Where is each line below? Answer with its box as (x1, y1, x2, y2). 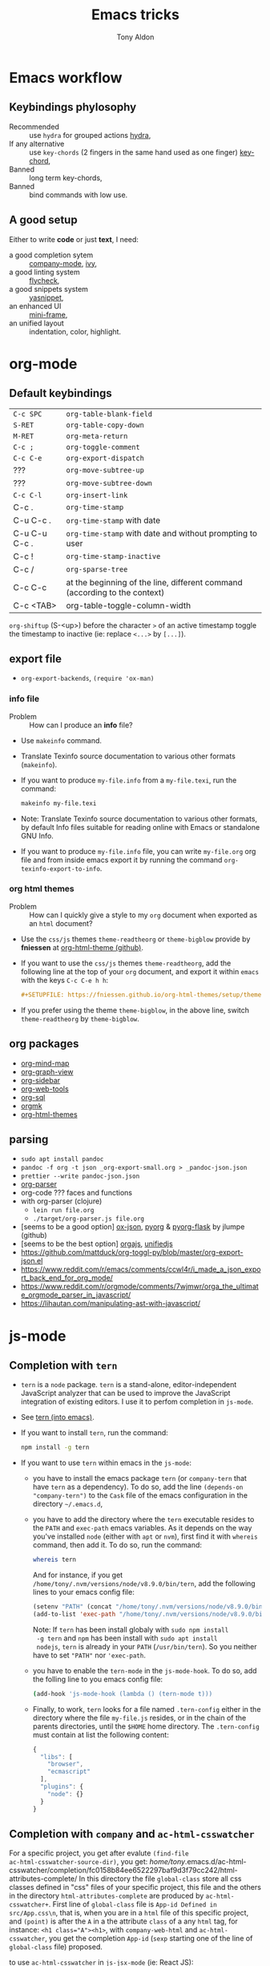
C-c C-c (13, 581, 47, 593)
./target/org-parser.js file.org (32, 1215, 145, 1224)
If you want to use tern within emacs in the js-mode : (20, 1458, 191, 1468)
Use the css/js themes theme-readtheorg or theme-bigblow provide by (20, 934, 251, 944)
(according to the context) (66, 587, 165, 598)
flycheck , (29, 275, 60, 285)
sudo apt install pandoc (20, 1155, 104, 1163)
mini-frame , (29, 309, 68, 319)
